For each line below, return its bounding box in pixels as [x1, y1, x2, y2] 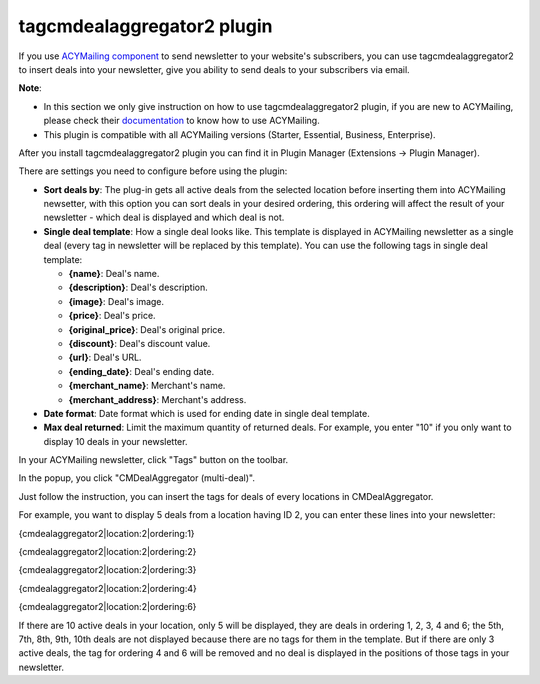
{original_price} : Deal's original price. [68, 323, 225, 335]
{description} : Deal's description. [68, 281, 209, 294]
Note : [18, 82, 42, 94]
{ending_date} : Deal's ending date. [68, 365, 215, 377]
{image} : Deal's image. [68, 295, 165, 307]
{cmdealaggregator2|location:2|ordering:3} [18, 564, 197, 576]
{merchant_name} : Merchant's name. [68, 380, 226, 392]
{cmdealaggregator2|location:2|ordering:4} [18, 582, 197, 594]
